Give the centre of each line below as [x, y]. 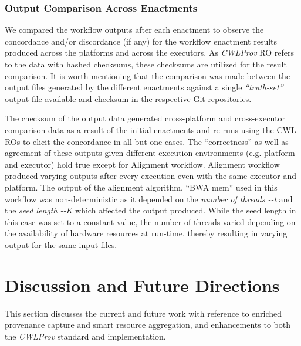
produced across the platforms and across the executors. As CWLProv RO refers [150, 52]
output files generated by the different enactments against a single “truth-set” [144, 87]
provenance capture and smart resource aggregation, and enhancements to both [148, 325]
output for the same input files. [61, 244]
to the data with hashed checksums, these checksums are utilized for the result [146, 64]
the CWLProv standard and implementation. [85, 336]
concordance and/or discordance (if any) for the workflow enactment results [141, 41]
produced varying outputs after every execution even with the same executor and [150, 176]
